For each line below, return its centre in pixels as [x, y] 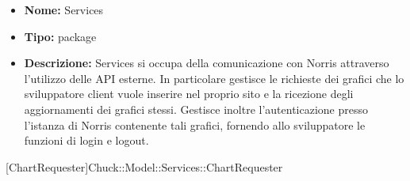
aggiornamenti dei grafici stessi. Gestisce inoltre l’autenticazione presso [196, 109]
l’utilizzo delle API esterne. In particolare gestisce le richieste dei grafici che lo [214, 78]
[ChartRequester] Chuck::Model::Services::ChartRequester [144, 166]
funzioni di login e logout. [86, 140]
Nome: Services [64, 9]
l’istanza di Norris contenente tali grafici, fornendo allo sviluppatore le [195, 124]
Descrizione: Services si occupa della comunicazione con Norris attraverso [207, 63]
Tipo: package [60, 36]
